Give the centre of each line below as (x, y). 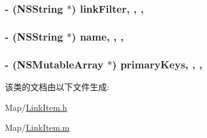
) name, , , (98, 36)
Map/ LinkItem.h (36, 107)
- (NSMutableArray (54, 64)
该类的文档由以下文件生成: (57, 86)
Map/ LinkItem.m (37, 127)
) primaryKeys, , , (157, 64)
